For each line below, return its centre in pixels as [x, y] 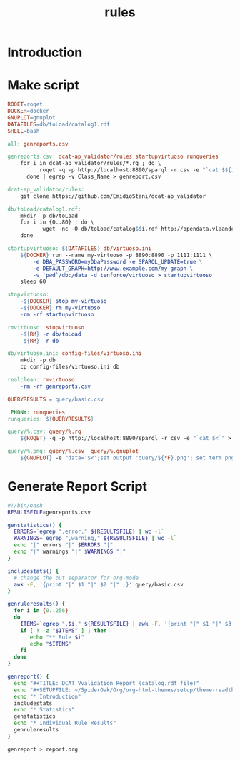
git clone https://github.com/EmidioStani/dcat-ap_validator [113, 196]
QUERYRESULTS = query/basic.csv [55, 399]
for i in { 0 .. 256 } [41, 611]
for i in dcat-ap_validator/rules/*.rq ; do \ [91, 164]
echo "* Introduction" [47, 696]
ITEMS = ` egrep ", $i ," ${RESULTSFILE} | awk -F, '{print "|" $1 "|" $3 [126, 624]
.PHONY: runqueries [36, 412]
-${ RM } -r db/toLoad [51, 334]
